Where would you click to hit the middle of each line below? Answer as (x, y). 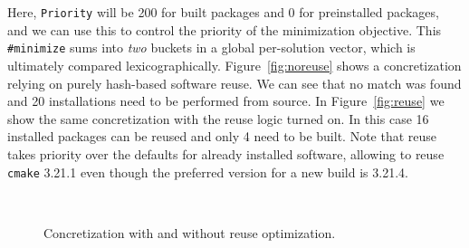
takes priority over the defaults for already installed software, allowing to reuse (226, 153)
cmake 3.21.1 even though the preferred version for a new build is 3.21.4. (208, 172)
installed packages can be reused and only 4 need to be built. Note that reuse (222, 136)
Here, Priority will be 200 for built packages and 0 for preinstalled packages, (223, 12)
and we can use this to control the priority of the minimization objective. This (225, 29)
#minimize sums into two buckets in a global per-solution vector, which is (211, 48)
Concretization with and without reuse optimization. (190, 232)
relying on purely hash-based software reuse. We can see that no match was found (234, 83)
